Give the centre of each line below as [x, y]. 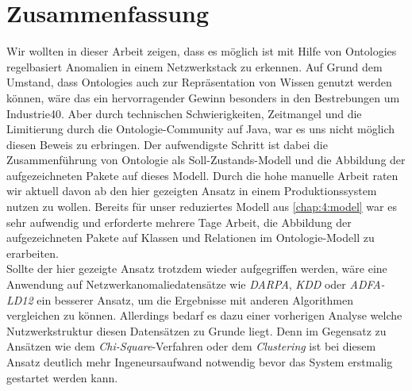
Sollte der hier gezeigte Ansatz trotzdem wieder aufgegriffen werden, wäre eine [197, 268]
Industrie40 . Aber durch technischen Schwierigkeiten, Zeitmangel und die [184, 113]
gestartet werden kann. [62, 377]
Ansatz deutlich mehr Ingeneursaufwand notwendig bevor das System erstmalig [200, 362]
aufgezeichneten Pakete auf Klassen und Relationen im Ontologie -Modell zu [191, 238]
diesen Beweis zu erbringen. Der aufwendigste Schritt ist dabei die [167, 144]
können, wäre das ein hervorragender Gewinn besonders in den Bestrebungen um [203, 97]
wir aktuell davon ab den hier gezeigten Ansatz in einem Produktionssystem [192, 191]
